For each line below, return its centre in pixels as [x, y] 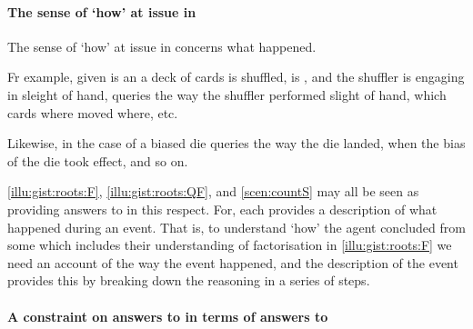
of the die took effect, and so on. [98, 160]
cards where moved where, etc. [93, 112]
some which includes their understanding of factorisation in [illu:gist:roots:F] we [230, 245]
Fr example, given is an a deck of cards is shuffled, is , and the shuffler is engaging [236, 77]
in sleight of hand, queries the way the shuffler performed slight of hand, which [227, 94]
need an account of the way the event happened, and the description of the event [233, 262]
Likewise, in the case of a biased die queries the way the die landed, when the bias [236, 143]
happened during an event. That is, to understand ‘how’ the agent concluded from [236, 227]
